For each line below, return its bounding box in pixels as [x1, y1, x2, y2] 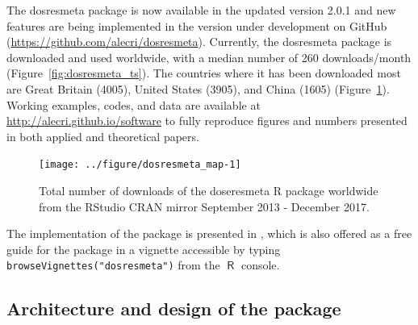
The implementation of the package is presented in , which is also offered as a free [6, 225, 412, 242]
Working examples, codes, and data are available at [6, 96, 261, 113]
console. [240, 256, 280, 273]
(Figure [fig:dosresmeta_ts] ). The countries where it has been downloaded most [6, 65, 401, 81]
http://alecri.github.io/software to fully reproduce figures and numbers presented [6, 112, 408, 129]
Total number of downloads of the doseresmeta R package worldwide [39, 182, 378, 198]
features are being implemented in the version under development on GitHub [6, 17, 387, 34]
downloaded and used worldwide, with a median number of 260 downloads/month [6, 48, 412, 65]
